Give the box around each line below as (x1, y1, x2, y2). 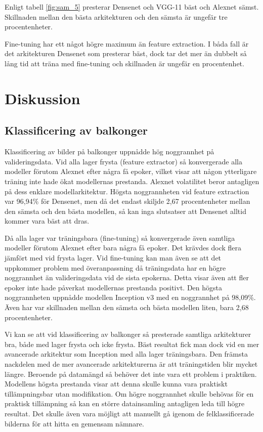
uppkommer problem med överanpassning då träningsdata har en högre (5, 262, 226, 273)
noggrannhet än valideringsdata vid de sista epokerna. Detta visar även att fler (5, 272, 249, 283)
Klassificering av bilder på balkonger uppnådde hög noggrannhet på (5, 146, 214, 157)
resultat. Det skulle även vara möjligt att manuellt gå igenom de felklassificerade (5, 408, 254, 418)
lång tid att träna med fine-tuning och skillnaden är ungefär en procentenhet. (5, 58, 244, 68)
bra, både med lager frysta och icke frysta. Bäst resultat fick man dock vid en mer (5, 338, 259, 349)
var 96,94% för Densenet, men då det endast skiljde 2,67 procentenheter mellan (5, 196, 250, 206)
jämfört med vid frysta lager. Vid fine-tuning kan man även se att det (5, 252, 222, 263)
